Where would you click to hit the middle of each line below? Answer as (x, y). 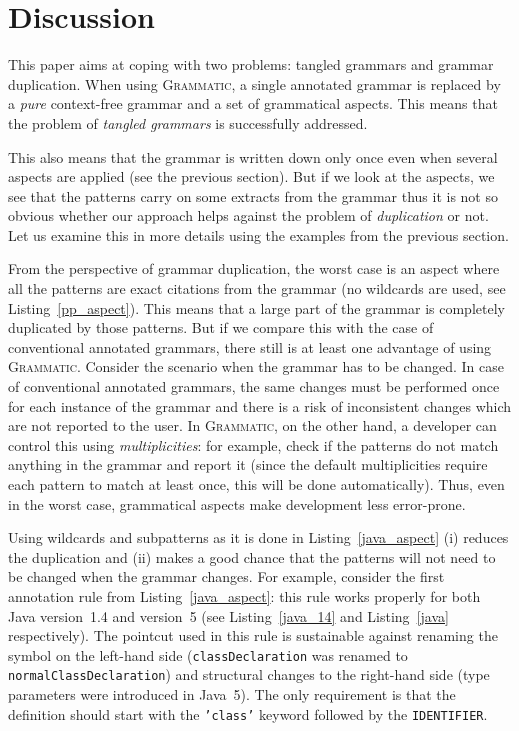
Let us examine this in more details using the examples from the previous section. (258, 234)
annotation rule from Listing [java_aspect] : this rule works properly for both (244, 595)
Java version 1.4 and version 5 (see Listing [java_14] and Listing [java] (228, 615)
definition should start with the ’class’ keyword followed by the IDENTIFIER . (248, 713)
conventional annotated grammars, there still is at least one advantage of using (250, 346)
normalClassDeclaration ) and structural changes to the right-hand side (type (249, 674)
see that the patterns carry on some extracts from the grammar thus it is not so (253, 195)
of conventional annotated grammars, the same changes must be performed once (254, 386)
